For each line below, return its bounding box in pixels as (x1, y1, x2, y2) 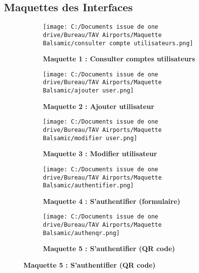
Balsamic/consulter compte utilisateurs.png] (43, 39, 193, 47)
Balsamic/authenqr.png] (43, 229, 120, 237)
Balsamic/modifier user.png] (43, 134, 138, 142)
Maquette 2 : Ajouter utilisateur (43, 101, 155, 111)
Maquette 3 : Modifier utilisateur (43, 148, 157, 159)
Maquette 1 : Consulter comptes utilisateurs (43, 54, 195, 64)
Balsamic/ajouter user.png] (43, 87, 134, 94)
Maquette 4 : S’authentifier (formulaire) (43, 196, 180, 206)
